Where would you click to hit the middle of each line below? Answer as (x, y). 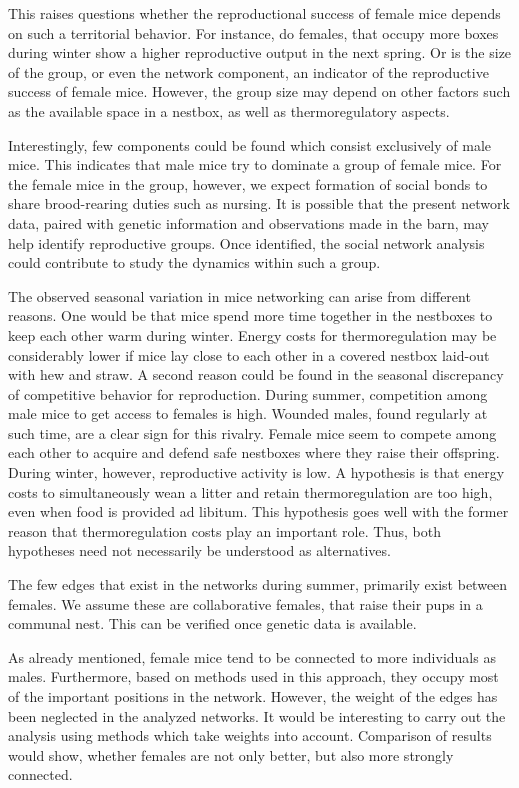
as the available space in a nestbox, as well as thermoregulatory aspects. (229, 110)
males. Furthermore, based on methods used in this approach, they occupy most (253, 676)
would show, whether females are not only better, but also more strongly (231, 754)
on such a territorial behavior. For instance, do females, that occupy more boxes (253, 32)
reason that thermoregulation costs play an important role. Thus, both (224, 530)
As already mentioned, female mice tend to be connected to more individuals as (252, 656)
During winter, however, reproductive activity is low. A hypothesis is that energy (256, 472)
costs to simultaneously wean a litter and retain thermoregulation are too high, (250, 491)
